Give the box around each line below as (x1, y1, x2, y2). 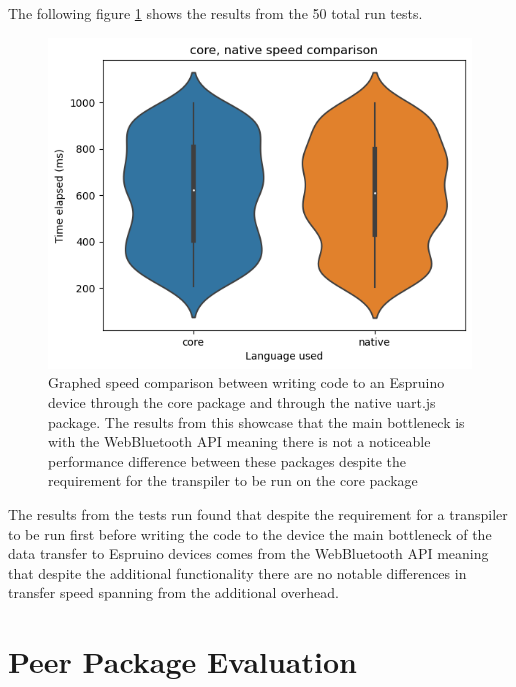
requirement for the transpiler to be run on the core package (48, 470, 418, 491)
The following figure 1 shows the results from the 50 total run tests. (8, 3, 423, 23)
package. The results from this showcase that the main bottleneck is (48, 411, 465, 432)
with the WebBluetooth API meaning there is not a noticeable (48, 431, 431, 452)
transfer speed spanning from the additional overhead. (8, 582, 339, 603)
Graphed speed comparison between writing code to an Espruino (48, 372, 445, 393)
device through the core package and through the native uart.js (48, 391, 436, 412)
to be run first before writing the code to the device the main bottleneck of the (8, 523, 492, 544)
